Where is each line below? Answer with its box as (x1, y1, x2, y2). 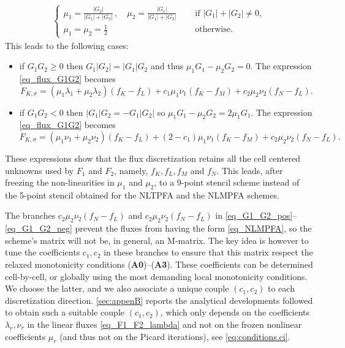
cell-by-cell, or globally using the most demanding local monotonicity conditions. (5, 270, 308, 282)
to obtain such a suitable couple (5, 306, 124, 319)
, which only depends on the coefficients (160, 306, 310, 319)
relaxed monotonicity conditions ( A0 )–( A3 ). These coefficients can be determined (5, 258, 313, 271)
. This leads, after (216, 164, 283, 176)
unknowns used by (5, 164, 74, 176)
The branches (5, 209, 56, 222)
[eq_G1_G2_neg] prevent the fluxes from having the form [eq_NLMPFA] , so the (5, 222, 312, 235)
